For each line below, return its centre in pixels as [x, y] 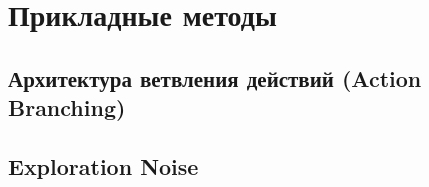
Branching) [67, 107]
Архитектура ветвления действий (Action [215, 77]
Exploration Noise [103, 165]
